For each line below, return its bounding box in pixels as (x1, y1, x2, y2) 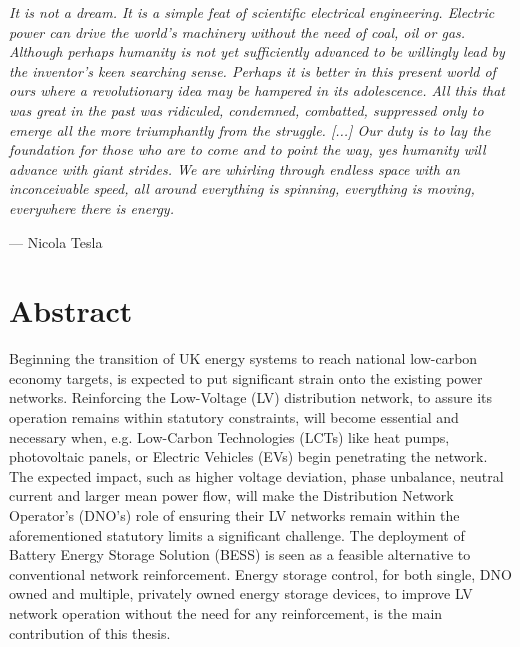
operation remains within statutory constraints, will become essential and (9, 407, 459, 428)
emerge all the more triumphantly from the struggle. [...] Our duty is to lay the (9, 119, 491, 140)
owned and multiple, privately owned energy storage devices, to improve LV (9, 583, 473, 604)
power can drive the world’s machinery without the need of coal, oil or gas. (9, 21, 466, 42)
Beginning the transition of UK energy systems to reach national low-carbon (9, 348, 478, 369)
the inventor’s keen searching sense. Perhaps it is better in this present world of (9, 60, 496, 81)
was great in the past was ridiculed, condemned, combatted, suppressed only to (9, 99, 484, 120)
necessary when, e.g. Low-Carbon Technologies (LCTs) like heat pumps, (9, 426, 450, 447)
